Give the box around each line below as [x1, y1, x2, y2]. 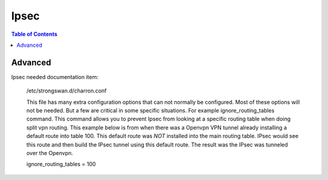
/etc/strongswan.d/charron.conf [26, 87, 107, 94]
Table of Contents [11, 30, 58, 38]
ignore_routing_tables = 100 [26, 161, 97, 168]
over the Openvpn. [26, 149, 73, 156]
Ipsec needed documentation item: [11, 73, 98, 80]
